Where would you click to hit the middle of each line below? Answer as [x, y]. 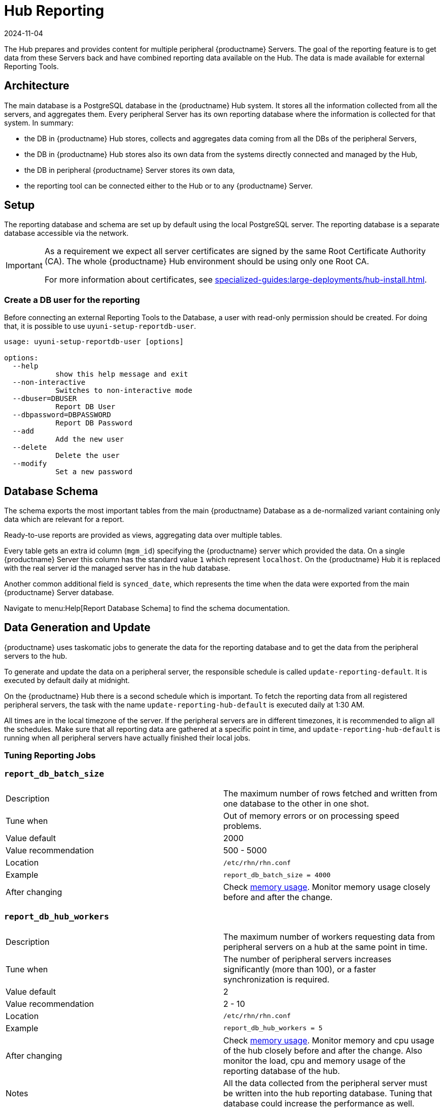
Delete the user [88, 456]
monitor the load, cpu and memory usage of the [315, 1060]
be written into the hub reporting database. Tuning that [328, 1093]
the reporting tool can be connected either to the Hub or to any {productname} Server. [169, 186]
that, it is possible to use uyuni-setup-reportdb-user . [100, 326]
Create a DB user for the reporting [72, 300]
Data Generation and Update [77, 628]
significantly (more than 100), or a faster [300, 969]
